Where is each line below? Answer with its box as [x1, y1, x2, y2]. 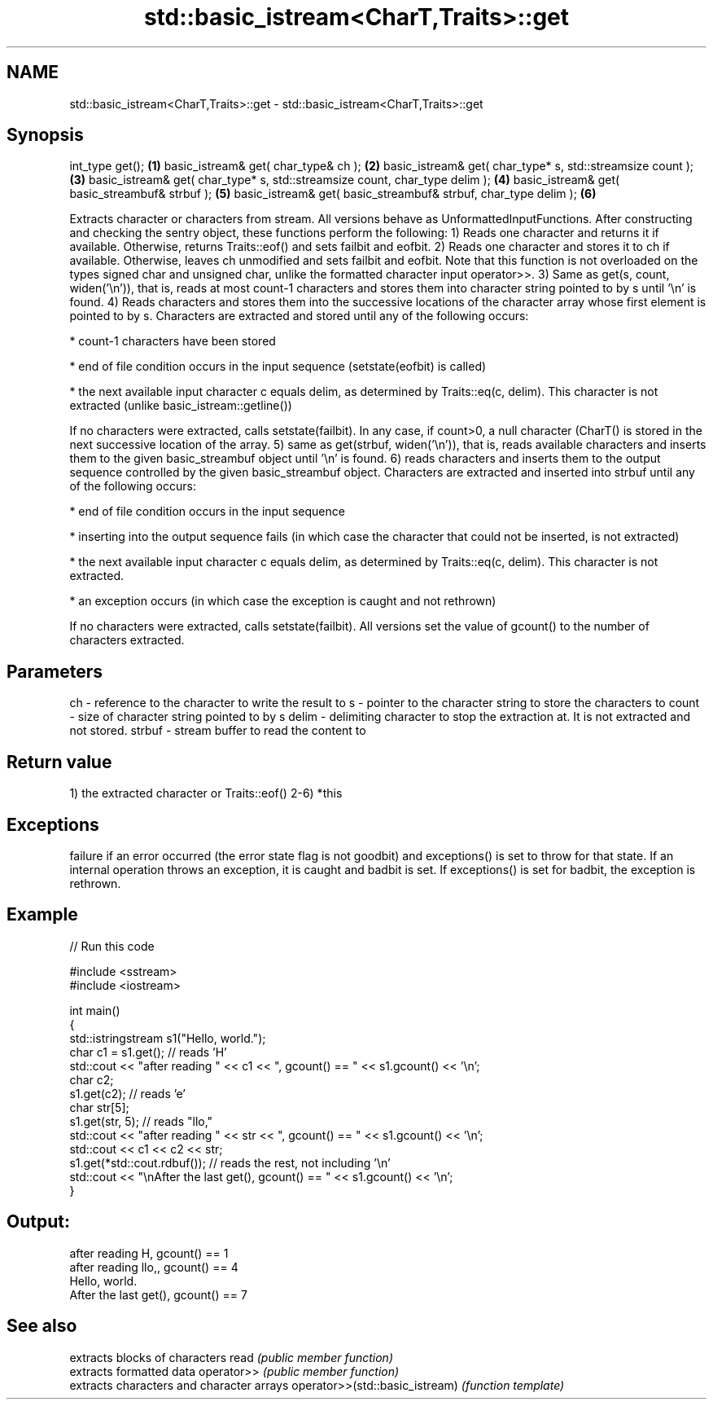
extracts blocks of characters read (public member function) [69, 1350, 393, 1364]
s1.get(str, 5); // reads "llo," [69, 1114, 213, 1128]
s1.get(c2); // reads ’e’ [69, 1086, 186, 1101]
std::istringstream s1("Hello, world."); [69, 1030, 266, 1045]
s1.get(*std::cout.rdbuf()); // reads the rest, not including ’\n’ [69, 1155, 391, 1170]
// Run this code [69, 938, 155, 953]
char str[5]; [69, 1100, 129, 1114]
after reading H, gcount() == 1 [69, 1246, 229, 1260]
